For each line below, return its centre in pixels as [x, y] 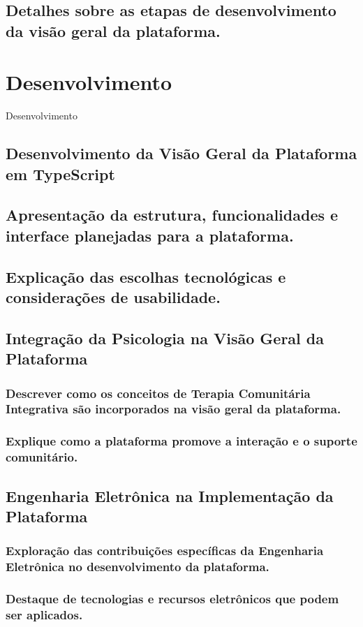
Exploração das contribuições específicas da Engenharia [165, 551]
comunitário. [42, 457]
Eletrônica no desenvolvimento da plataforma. [138, 567]
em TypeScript [60, 174]
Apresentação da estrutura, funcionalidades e [172, 215]
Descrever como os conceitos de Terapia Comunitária [158, 393]
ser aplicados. [44, 614]
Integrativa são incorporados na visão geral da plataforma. [173, 409]
